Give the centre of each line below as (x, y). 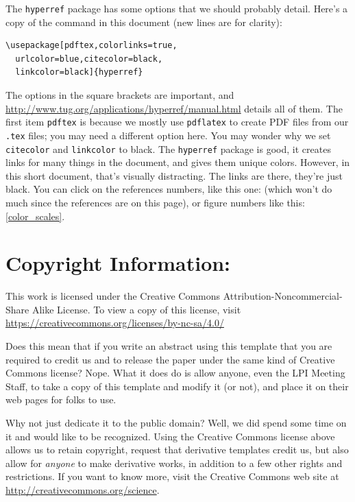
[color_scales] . (35, 216)
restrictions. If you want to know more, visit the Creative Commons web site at (172, 476)
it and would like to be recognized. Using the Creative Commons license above (170, 436)
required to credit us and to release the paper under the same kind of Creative (170, 359)
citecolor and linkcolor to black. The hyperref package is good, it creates (168, 148)
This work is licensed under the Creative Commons (113, 296)
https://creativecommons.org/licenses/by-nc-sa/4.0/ (115, 323)
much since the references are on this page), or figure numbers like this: (155, 202)
